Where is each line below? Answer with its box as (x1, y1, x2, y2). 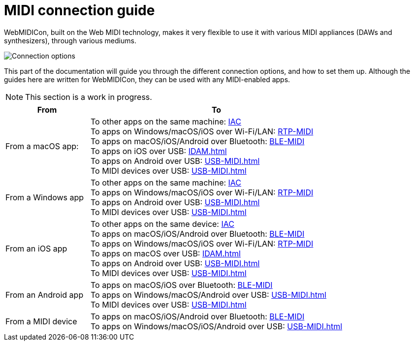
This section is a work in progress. (25, 92, 152, 102)
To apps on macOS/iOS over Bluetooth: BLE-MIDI (91, 280, 273, 290)
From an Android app (5, 289, 84, 300)
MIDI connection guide (4, 2, 155, 19)
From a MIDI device (5, 316, 77, 326)
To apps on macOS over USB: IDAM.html (91, 248, 241, 258)
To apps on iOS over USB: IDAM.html (91, 146, 227, 156)
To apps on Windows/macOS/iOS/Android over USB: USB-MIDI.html (91, 321, 343, 331)
